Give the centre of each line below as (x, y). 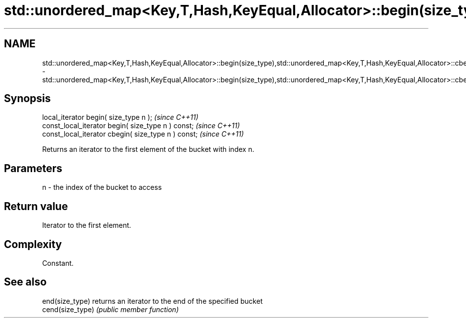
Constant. (58, 263)
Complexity (33, 244)
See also (25, 282)
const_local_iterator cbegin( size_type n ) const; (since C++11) (143, 134)
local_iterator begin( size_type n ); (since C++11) (120, 117)
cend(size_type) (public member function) (110, 309)
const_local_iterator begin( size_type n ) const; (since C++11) (141, 126)
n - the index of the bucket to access (102, 187)
